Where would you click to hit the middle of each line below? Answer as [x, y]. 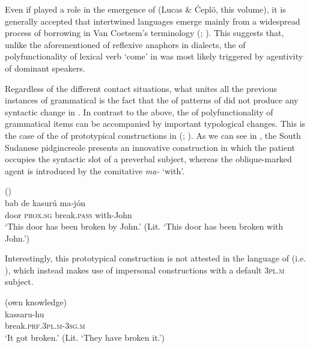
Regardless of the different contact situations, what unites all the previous [141, 88]
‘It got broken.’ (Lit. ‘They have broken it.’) [85, 337]
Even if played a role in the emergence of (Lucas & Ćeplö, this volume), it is [145, 9]
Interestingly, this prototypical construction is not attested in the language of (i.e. [156, 258]
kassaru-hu [25, 313]
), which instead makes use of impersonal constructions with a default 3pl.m [145, 270]
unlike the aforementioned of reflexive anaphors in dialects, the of [125, 44]
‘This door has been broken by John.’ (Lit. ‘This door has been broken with [144, 226]
